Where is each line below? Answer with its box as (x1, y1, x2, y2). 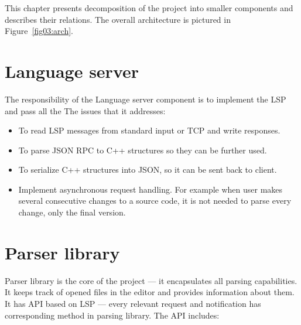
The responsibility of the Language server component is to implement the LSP (5, 93, 286, 105)
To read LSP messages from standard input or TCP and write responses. (18, 124, 281, 136)
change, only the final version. (18, 206, 126, 218)
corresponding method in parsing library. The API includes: (5, 309, 220, 321)
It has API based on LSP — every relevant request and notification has (5, 297, 261, 309)
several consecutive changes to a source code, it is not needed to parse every (18, 194, 292, 207)
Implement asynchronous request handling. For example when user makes (18, 183, 283, 195)
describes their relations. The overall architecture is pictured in (5, 13, 231, 25)
